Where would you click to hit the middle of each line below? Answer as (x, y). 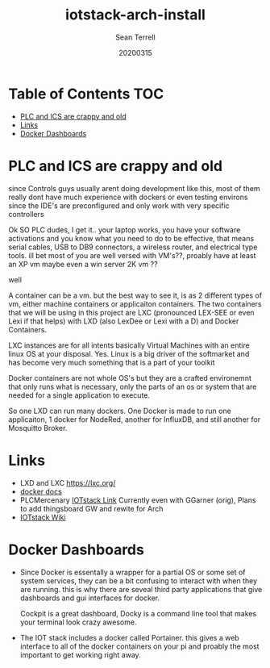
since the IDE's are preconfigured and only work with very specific (119, 205)
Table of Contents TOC (86, 94)
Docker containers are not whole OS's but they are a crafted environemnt (130, 378)
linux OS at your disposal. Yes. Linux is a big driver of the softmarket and (129, 353)
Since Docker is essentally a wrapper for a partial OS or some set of (133, 572)
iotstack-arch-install (135, 15)
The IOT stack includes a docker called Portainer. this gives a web (129, 637)
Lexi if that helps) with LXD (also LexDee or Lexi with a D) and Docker (124, 321)
